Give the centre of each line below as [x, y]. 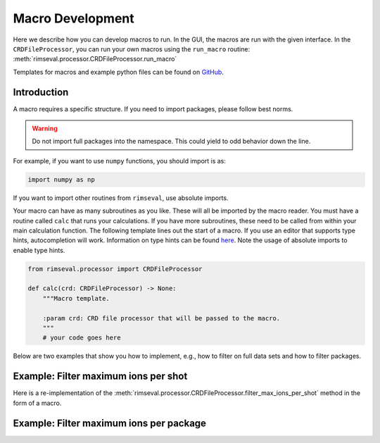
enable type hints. [39, 250]
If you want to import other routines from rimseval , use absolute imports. [121, 198]
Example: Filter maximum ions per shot [100, 376]
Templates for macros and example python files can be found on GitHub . [119, 72]
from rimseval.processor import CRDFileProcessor [115, 269]
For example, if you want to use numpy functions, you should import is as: [120, 161]
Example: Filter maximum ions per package [110, 423]
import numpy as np [61, 179]
